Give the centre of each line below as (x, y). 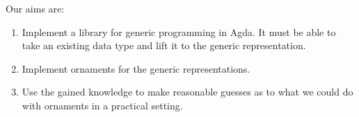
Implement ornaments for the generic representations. (136, 68)
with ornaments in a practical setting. (102, 105)
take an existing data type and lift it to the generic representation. (164, 45)
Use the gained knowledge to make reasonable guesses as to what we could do (188, 92)
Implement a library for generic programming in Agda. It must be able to (179, 31)
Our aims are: (35, 8)
